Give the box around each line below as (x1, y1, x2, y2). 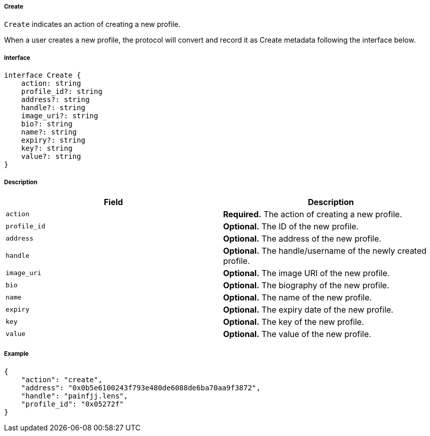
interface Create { (4, 71, 81, 80)
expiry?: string (21, 136, 86, 145)
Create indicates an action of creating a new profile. (4, 20, 181, 29)
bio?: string (21, 120, 73, 128)
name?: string (21, 128, 77, 137)
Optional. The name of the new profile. (223, 292, 372, 303)
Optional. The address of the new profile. (223, 233, 381, 244)
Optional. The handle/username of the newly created (223, 245, 427, 256)
